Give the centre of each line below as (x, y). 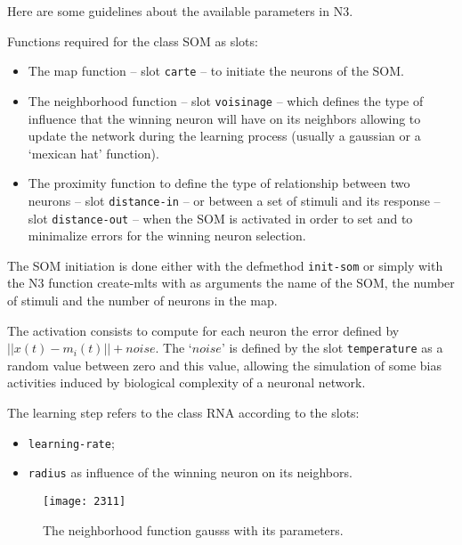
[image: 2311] (85, 501)
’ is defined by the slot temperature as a (332, 348)
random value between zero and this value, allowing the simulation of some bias (225, 365)
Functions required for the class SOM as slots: (133, 41)
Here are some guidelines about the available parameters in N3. (180, 11)
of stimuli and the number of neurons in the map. (142, 301)
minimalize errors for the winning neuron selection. (167, 236)
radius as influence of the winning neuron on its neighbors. (190, 472)
